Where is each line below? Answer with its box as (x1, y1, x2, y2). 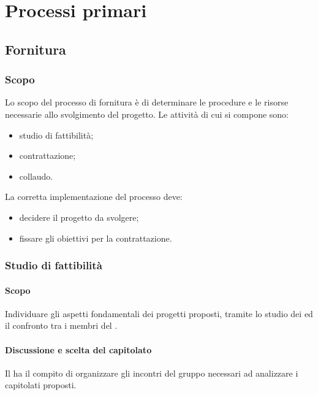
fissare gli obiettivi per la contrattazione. (19, 231, 172, 244)
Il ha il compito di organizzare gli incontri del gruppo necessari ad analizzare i (5, 366, 298, 379)
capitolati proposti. (5, 378, 77, 391)
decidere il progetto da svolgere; (19, 210, 139, 223)
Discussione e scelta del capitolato (5, 343, 152, 356)
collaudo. (19, 169, 53, 182)
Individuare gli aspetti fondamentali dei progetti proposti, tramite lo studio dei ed (5, 307, 313, 320)
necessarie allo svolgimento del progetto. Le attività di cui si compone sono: (5, 107, 289, 120)
